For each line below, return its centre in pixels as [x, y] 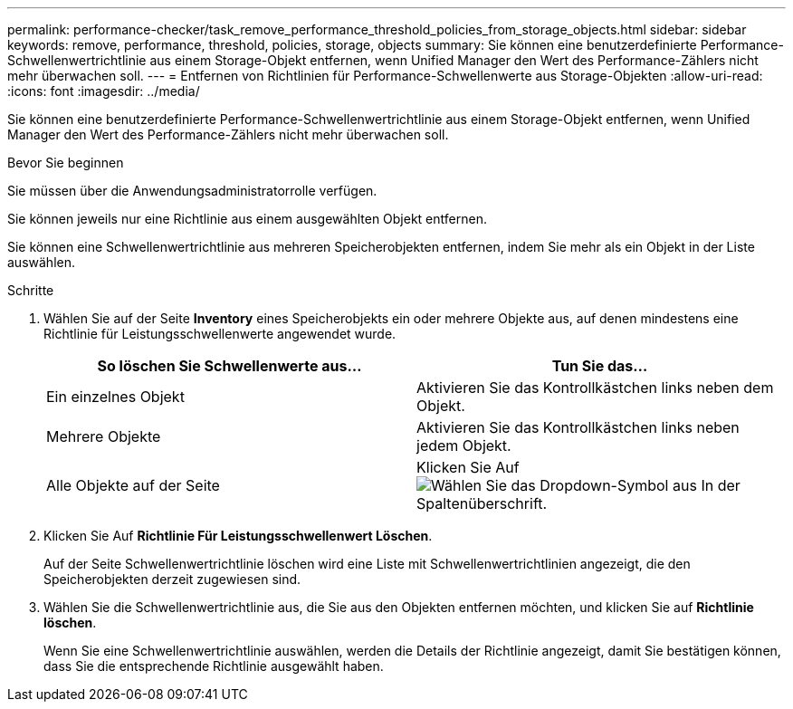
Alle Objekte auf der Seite [133, 485]
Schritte [31, 290]
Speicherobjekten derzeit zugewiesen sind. [172, 579]
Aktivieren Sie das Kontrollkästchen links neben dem [595, 388]
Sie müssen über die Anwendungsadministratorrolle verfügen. [192, 191]
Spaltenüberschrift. [482, 503]
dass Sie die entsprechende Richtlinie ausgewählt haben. [214, 666]
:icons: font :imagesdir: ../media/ [104, 91]
